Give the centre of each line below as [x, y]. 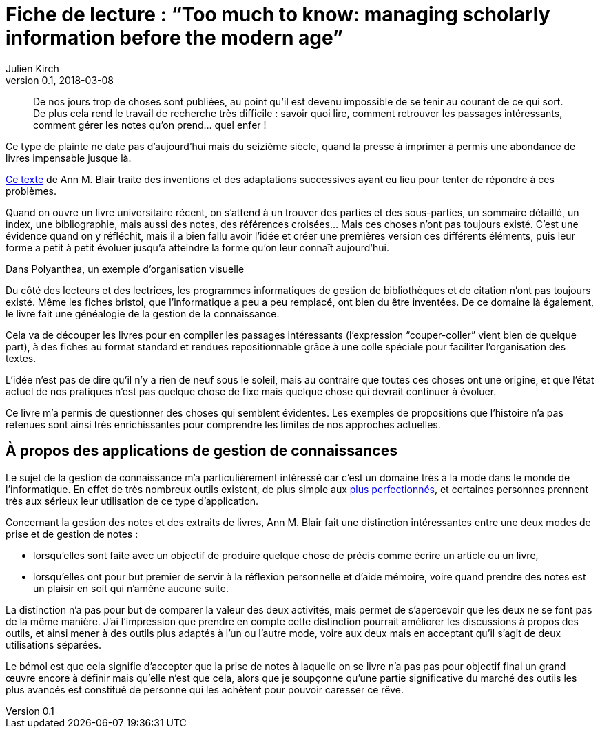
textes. [21, 358]
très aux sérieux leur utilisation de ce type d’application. [132, 501]
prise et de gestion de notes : [72, 534]
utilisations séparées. [54, 644]
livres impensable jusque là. [69, 158]
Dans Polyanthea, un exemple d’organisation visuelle [125, 269]
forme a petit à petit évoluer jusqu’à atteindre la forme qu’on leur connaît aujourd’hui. [197, 247]
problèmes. [31, 191]
